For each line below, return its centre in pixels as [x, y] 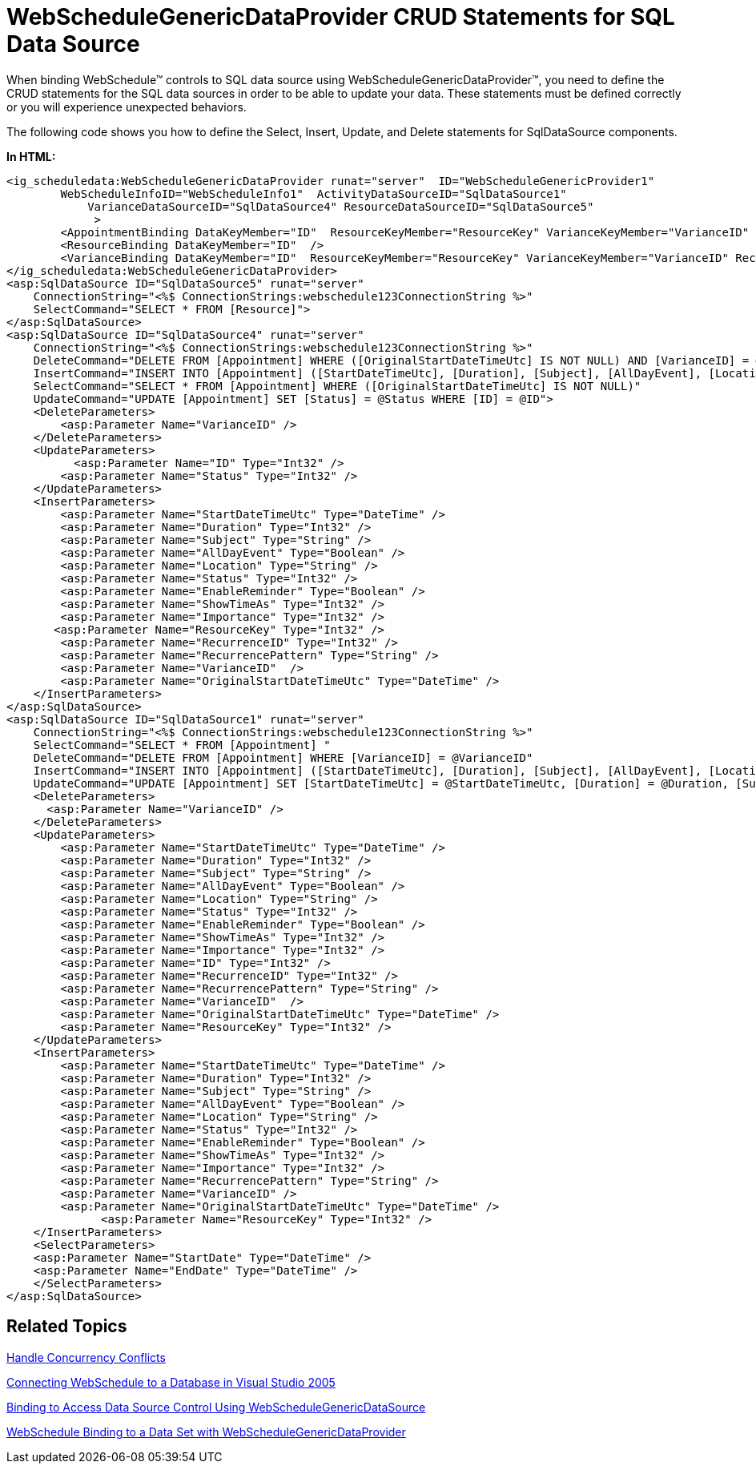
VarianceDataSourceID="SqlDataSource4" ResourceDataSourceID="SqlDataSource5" [341, 206]
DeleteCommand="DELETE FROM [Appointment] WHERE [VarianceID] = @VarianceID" [283, 757]
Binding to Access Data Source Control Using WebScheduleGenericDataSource [216, 1407]
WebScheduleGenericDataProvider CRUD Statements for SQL [341, 17]
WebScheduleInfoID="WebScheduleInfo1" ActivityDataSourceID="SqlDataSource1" [314, 193]
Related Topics [67, 1327]
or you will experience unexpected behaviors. [127, 107]
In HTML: [31, 156]
